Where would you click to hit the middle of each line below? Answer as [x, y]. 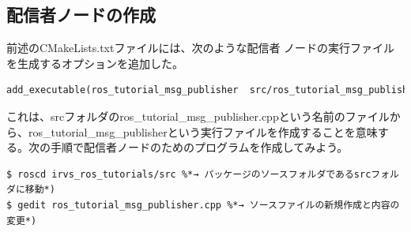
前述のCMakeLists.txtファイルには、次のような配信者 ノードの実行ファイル [201, 48]
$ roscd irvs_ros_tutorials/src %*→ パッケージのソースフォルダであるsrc [189, 174]
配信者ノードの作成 [81, 15]
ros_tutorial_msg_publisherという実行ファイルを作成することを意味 [203, 131]
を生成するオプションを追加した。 [95, 63]
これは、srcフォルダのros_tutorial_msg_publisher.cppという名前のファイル [198, 116]
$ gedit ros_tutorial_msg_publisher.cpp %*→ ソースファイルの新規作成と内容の [203, 205]
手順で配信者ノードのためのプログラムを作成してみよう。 [199, 147]
